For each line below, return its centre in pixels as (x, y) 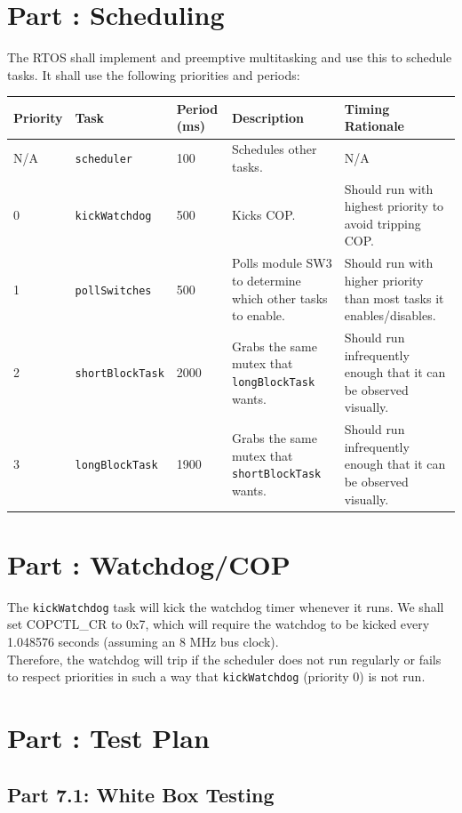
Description (268, 117)
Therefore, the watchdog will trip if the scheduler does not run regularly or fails (224, 659)
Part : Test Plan (108, 738)
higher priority (384, 280)
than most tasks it (394, 298)
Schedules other (275, 149)
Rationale (374, 126)
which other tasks (280, 298)
